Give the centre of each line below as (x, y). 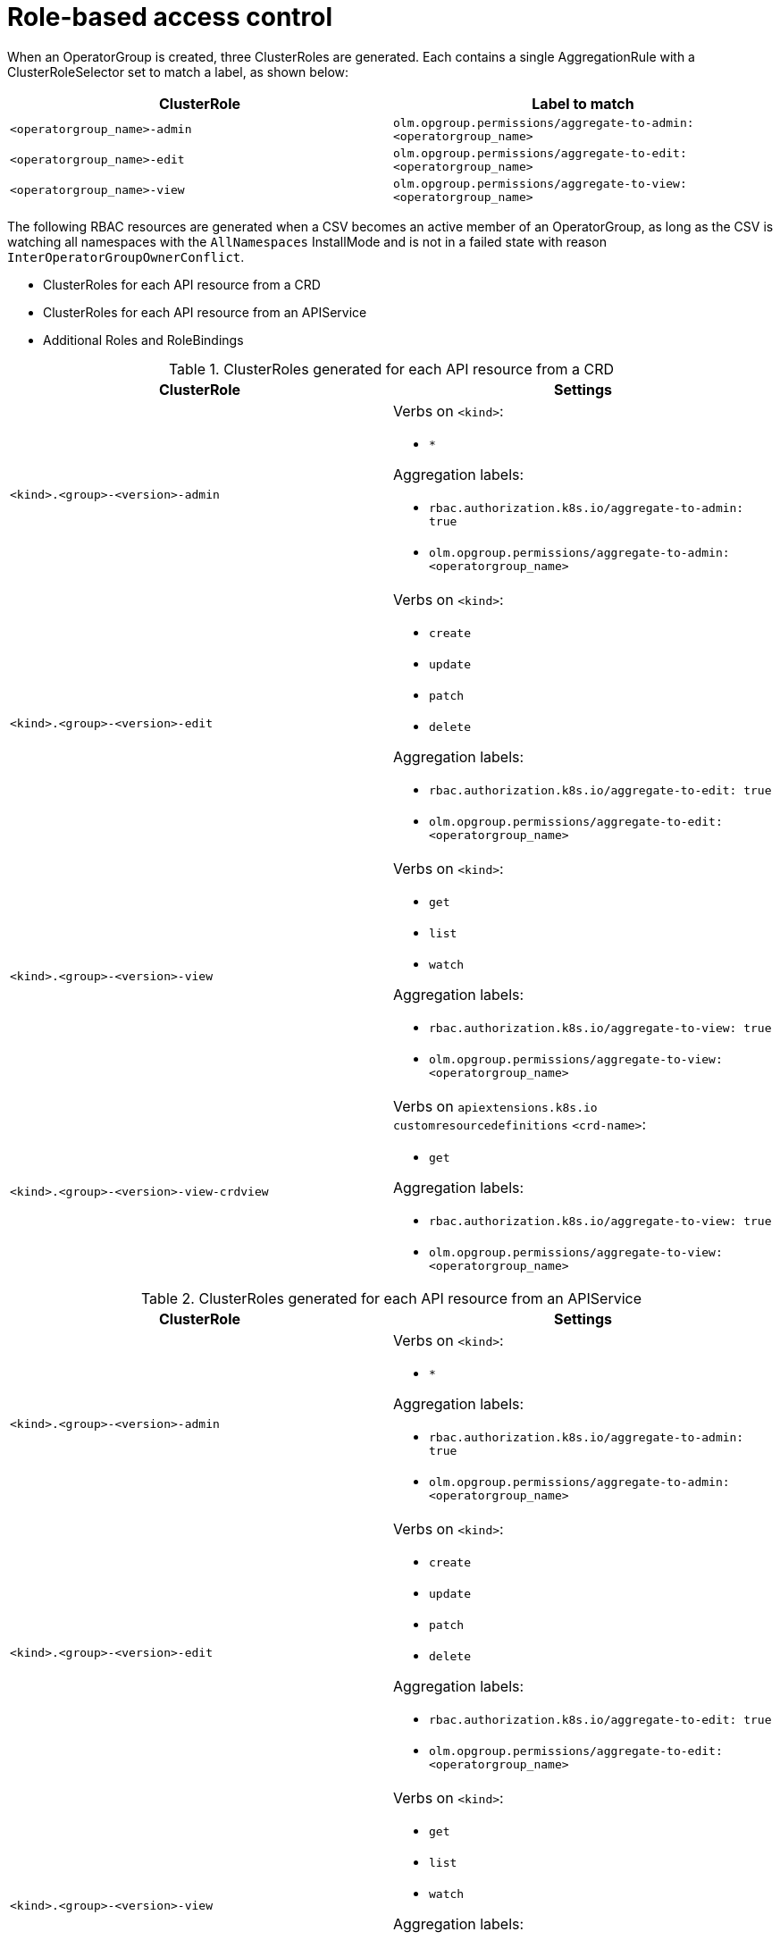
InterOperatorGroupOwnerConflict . (126, 256)
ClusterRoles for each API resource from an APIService (205, 312)
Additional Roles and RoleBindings (143, 340)
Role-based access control (170, 17)
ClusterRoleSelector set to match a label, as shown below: (178, 71)
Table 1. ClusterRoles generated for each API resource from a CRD (391, 369)
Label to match (583, 103)
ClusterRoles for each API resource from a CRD (182, 284)
